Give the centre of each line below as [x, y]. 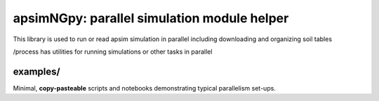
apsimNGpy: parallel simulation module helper [151, 18]
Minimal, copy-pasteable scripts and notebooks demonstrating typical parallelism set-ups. [145, 88]
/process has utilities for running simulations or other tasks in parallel [113, 52]
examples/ [36, 71]
